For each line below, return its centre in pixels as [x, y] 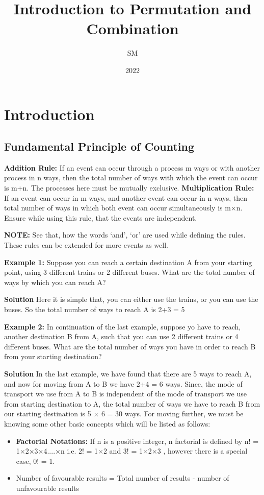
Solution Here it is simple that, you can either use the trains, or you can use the [131, 299]
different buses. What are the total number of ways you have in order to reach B [130, 346]
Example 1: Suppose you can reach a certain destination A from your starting [128, 262]
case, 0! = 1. [35, 461]
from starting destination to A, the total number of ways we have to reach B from [132, 403]
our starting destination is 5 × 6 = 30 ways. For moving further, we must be [124, 414]
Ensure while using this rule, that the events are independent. [101, 217]
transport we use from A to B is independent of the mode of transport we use [125, 394]
